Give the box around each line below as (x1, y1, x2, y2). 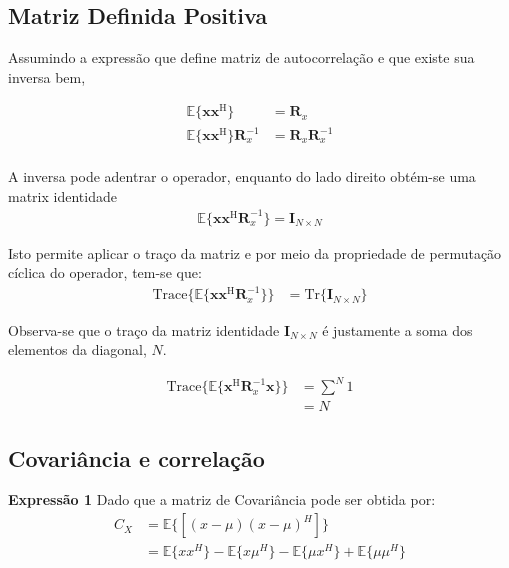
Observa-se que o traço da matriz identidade (8, 319, 280, 340)
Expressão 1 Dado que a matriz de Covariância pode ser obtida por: (8, 489, 436, 510)
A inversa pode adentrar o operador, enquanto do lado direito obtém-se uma (8, 166, 476, 187)
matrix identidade (8, 185, 117, 206)
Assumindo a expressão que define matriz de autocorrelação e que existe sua (8, 47, 475, 68)
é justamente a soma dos (322, 319, 473, 340)
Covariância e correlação (8, 442, 265, 473)
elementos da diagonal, (8, 339, 147, 360)
